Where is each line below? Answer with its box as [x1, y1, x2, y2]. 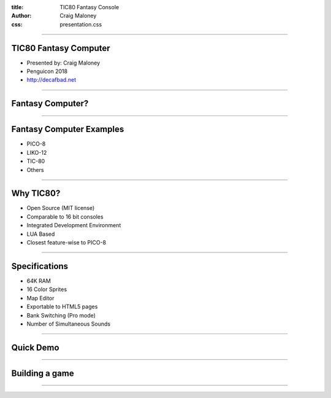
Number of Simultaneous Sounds [26, 320, 110, 327]
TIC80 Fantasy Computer [11, 43, 110, 53]
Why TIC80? [11, 188, 61, 199]
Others [26, 166, 44, 173]
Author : [11, 12, 32, 20]
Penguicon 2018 [26, 68, 67, 75]
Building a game [11, 368, 74, 378]
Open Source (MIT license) [26, 205, 95, 212]
